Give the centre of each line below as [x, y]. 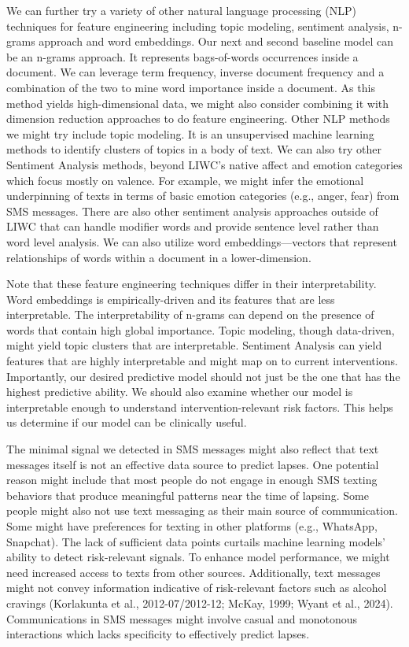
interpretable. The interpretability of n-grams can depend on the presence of [190, 314]
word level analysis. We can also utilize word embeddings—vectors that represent [202, 241]
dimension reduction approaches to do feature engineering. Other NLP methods [198, 118]
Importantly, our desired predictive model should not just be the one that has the [203, 376]
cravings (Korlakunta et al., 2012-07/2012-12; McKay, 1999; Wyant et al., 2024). [200, 603]
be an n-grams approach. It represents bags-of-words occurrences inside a [182, 56]
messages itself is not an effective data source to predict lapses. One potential [193, 464]
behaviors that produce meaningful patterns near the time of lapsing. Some [188, 495]
